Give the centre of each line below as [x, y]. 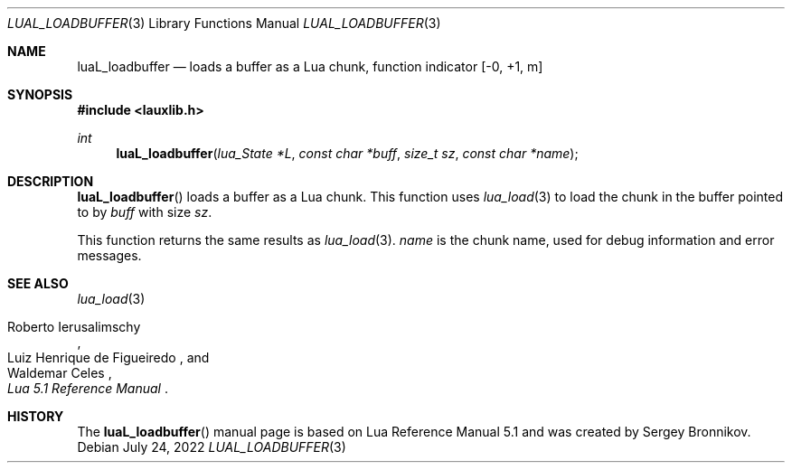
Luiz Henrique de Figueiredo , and [108, 357]
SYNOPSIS [40, 94]
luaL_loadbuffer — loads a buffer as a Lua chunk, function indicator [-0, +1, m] [310, 66]
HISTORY [36, 416]
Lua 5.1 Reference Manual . [88, 388]
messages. [109, 255]
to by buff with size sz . [145, 212]
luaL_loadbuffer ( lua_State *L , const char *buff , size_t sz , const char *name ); [347, 153]
